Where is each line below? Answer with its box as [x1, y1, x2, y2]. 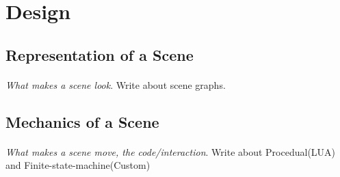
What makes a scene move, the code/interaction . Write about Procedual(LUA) [5, 144, 336, 159]
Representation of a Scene [5, 44, 194, 65]
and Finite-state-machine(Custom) [5, 158, 151, 172]
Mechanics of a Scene [5, 111, 159, 132]
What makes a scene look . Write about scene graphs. [5, 77, 226, 92]
